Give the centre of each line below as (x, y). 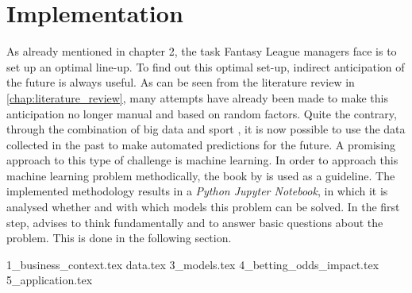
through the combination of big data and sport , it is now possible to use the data (206, 129)
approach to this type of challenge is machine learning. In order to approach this (202, 160)
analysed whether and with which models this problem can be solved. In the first (203, 207)
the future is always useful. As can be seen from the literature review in (181, 82)
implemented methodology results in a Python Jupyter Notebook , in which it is (197, 191)
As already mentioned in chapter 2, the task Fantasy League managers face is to (202, 51)
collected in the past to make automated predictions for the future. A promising (201, 144)
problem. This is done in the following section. (119, 238)
